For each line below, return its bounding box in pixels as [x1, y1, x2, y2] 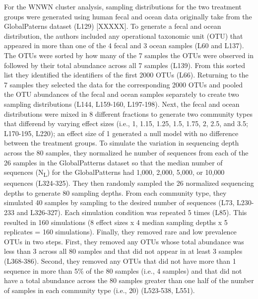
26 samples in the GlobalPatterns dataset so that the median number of [4, 157, 223, 167]
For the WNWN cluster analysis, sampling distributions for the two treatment [4, 1, 242, 11]
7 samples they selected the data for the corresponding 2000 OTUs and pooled [4, 79, 243, 89]
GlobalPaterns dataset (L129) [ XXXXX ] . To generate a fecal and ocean [4, 21, 221, 31]
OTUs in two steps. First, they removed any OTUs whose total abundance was [4, 236, 244, 246]
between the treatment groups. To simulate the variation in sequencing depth [4, 138, 239, 148]
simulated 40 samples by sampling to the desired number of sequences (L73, [4, 197, 235, 208]
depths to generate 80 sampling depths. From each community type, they [4, 187, 227, 198]
